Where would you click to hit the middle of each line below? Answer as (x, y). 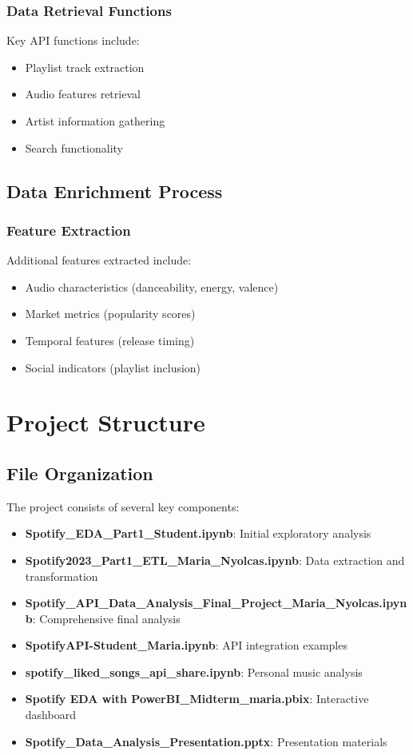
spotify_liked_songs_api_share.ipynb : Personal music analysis (194, 672)
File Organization (80, 473)
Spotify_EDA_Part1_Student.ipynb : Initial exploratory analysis (198, 533)
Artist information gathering (95, 121)
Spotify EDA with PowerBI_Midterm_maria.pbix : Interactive (197, 699)
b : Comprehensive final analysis (103, 618)
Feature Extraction (69, 230)
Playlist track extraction (85, 67)
